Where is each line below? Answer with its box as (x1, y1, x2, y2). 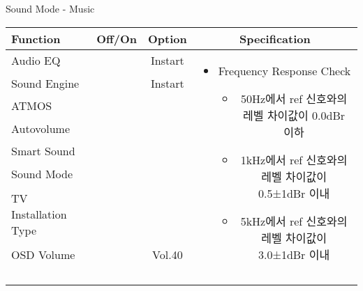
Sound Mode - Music (6, 1, 95, 15)
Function (11, 30, 61, 47)
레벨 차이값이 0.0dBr (243, 107, 346, 123)
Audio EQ (11, 52, 61, 69)
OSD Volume (11, 246, 75, 263)
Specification (239, 30, 311, 47)
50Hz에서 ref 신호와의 (240, 90, 348, 107)
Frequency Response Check (218, 62, 351, 79)
